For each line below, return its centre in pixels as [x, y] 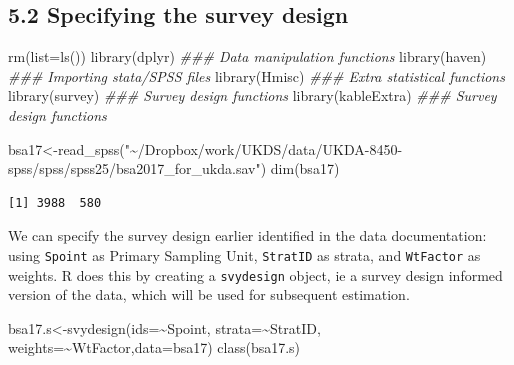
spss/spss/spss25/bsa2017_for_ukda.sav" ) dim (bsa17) [174, 168]
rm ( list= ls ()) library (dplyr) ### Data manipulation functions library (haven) [247, 56]
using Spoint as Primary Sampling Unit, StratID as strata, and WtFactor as [244, 254]
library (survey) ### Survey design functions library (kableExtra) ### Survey [252, 95]
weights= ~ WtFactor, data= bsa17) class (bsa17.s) [154, 347]
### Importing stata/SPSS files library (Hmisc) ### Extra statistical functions [256, 75]
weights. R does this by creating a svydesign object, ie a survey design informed [255, 274]
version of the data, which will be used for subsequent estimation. [209, 294]
